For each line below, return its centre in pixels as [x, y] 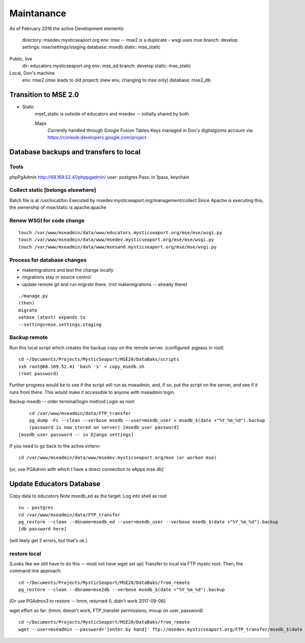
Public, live [21, 59]
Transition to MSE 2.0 [44, 94]
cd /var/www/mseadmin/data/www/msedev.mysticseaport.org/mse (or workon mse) [118, 458]
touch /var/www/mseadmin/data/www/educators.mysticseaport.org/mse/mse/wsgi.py [120, 232]
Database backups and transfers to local [75, 152]
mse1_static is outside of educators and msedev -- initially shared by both [112, 114]
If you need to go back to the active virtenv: [55, 446]
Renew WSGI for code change [47, 220]
